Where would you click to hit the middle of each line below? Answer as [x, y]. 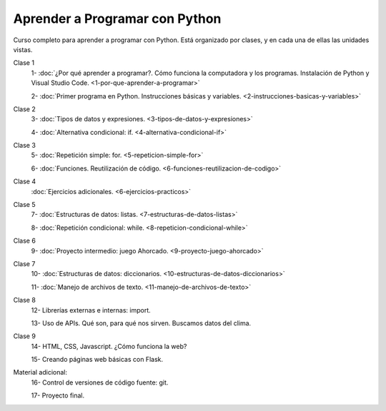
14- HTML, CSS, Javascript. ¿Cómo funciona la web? [109, 346]
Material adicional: [40, 372]
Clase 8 [24, 300]
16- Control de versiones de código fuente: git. [100, 382]
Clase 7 [24, 263]
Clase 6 [24, 241]
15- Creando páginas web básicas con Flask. [97, 360]
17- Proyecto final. [58, 395]
